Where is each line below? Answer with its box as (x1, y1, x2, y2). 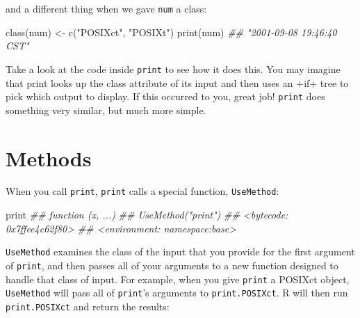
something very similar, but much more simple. (6, 102, 206, 117)
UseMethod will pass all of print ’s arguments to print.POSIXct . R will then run (6, 285, 348, 300)
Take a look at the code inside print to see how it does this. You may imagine (6, 61, 341, 76)
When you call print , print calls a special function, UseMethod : (6, 184, 279, 198)
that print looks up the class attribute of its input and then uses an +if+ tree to (6, 75, 349, 90)
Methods (6, 143, 92, 172)
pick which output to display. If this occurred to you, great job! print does (6, 89, 325, 104)
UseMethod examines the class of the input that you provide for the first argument (6, 244, 355, 259)
